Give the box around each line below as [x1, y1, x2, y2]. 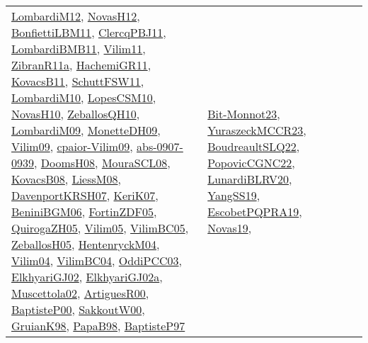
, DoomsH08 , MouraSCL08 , [34, 154, 171, 171]
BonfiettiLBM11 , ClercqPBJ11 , [11, 24, 166, 40]
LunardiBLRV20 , [207, 171, 292, 187]
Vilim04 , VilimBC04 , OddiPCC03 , [11, 252, 182, 269]
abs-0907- [136, 138, 183, 154]
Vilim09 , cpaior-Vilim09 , [11, 138, 133, 154]
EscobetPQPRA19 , [207, 203, 302, 220]
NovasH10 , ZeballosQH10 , [11, 106, 140, 122]
